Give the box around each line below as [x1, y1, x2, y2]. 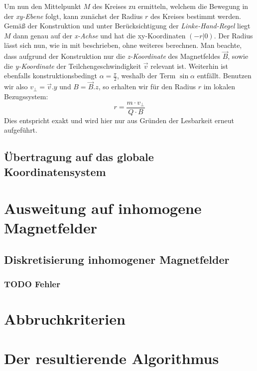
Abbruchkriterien [4, 309, 126, 329]
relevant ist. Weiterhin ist [150, 60, 229, 71]
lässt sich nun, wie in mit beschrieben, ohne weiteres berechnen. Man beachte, [4, 40, 242, 50]
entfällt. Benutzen [197, 70, 252, 81]
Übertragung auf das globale [4, 149, 154, 165]
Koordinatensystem [4, 164, 106, 179]
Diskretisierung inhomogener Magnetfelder [4, 251, 230, 267]
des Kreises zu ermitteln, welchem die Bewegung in [92, 1, 249, 11]
